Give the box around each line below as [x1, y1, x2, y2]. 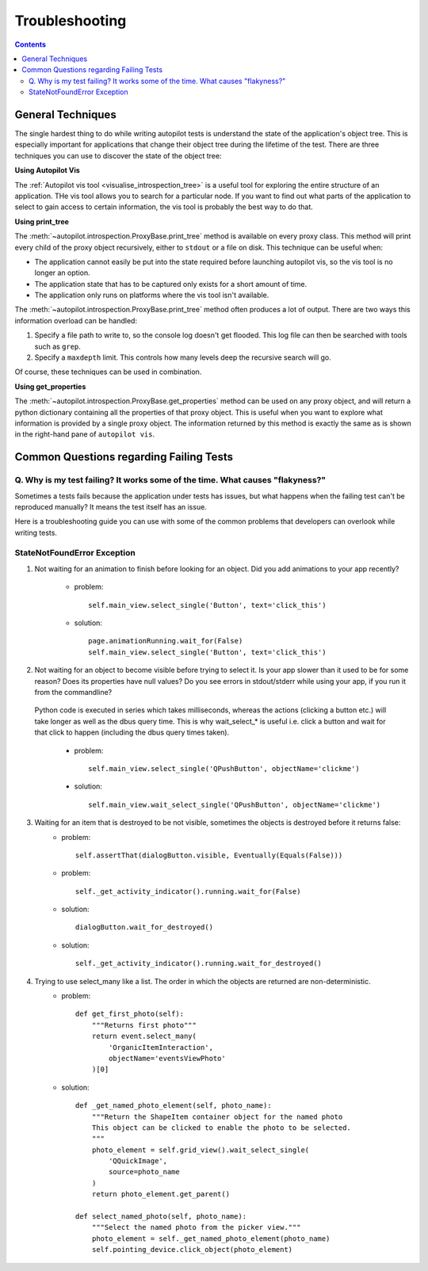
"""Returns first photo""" [91, 1021, 197, 1029]
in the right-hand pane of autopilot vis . [14, 429, 155, 439]
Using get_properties [14, 381, 86, 391]
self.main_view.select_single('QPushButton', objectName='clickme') [88, 764, 360, 773]
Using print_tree [14, 216, 69, 226]
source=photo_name [108, 1167, 180, 1177]
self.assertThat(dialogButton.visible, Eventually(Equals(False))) [75, 850, 343, 860]
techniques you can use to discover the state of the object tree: [14, 151, 222, 160]
